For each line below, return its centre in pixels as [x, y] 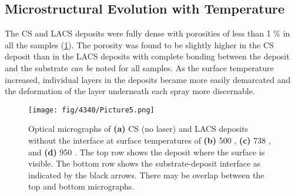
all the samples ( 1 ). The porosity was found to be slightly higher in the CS [139, 44]
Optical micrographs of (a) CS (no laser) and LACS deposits [138, 129]
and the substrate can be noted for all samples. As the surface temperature [139, 67]
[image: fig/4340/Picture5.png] [91, 110]
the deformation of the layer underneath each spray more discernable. [130, 91]
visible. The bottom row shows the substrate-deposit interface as [145, 163]
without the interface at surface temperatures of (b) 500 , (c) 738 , [150, 140]
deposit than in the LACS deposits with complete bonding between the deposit [147, 56]
